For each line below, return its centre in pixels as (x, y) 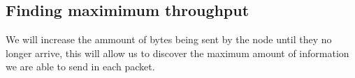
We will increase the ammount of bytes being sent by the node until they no (169, 39)
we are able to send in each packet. (80, 67)
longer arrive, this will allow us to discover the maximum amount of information (177, 53)
